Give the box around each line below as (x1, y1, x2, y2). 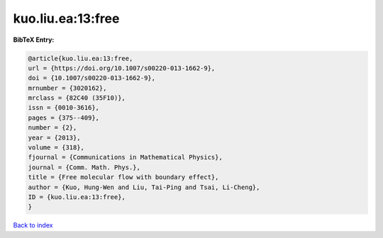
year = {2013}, (28, 133, 81, 142)
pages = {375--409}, (28, 113, 99, 122)
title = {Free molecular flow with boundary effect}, (28, 174, 219, 181)
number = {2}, (28, 124, 77, 132)
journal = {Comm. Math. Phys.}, (28, 163, 141, 171)
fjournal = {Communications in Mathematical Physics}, (28, 153, 223, 161)
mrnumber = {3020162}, (28, 84, 107, 92)
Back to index (13, 221, 53, 229)
